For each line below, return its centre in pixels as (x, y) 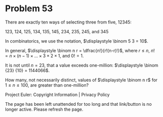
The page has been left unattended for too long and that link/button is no (78, 104)
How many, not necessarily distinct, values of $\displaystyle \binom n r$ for (81, 80)
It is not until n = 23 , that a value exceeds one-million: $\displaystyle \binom (82, 65)
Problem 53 (29, 9)
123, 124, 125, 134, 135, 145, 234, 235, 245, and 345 (57, 31)
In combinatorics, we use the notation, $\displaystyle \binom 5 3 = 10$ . (77, 41)
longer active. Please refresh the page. (44, 109)
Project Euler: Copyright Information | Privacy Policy (58, 94)
